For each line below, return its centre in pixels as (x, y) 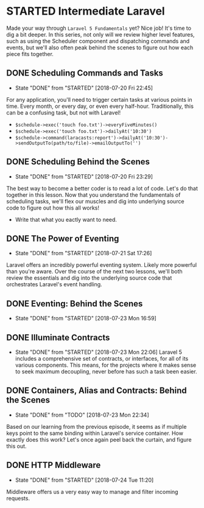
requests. (18, 498)
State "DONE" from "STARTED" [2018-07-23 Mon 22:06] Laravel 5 (99, 352)
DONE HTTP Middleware (54, 465)
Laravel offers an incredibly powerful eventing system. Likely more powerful (101, 265)
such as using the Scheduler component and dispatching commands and (98, 41)
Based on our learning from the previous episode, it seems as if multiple (97, 426)
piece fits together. (30, 54)
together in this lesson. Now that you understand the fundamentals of (93, 195)
